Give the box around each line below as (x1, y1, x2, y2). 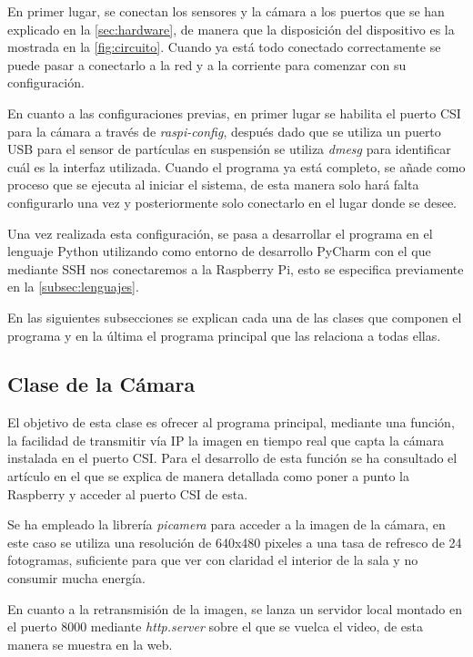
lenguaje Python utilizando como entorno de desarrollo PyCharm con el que (7, 241, 431, 261)
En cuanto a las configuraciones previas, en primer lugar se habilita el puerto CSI (7, 103, 461, 122)
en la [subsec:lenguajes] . (7, 277, 139, 296)
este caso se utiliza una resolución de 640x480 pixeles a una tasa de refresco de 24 (7, 532, 462, 551)
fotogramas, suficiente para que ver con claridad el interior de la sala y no (7, 550, 418, 570)
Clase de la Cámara (7, 370, 196, 398)
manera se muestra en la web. (7, 634, 173, 653)
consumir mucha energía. (7, 569, 146, 588)
